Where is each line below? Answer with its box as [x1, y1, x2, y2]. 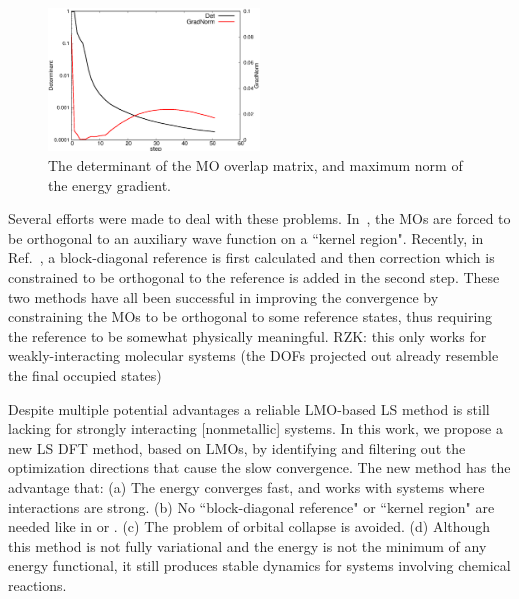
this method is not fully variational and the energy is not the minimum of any [8, 535, 487, 556]
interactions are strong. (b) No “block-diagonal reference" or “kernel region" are [8, 496, 495, 517]
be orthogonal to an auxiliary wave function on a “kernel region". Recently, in [8, 227, 484, 248]
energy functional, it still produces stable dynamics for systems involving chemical [8, 555, 511, 576]
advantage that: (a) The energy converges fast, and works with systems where [8, 476, 485, 497]
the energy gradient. [48, 174, 171, 195]
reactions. [8, 574, 67, 595]
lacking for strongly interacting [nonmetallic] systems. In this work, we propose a [8, 418, 503, 439]
